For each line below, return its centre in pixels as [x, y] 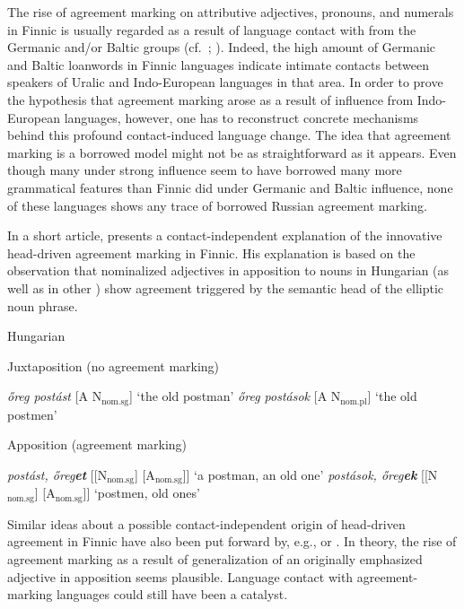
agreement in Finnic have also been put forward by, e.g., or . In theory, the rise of [232, 541]
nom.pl [354, 401]
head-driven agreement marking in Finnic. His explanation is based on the [211, 252]
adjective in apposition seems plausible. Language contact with [180, 576]
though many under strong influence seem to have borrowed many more [205, 170]
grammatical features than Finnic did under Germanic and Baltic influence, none [230, 187]
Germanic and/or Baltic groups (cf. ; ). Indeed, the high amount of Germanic [222, 47]
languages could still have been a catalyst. [172, 594]
